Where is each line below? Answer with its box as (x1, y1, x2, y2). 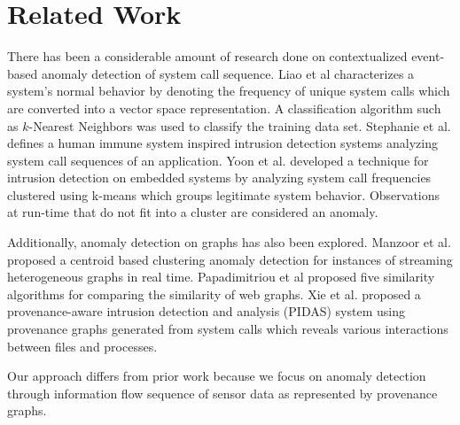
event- (411, 47, 445, 66)
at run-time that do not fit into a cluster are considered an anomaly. (7, 203, 378, 221)
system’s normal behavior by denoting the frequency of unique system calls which (7, 81, 450, 100)
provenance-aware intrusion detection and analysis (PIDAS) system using (7, 302, 405, 321)
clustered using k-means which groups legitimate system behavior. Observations (7, 185, 441, 204)
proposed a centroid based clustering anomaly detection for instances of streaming (7, 250, 453, 268)
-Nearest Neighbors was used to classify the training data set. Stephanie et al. (28, 116, 451, 135)
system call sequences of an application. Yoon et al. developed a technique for (7, 151, 429, 169)
